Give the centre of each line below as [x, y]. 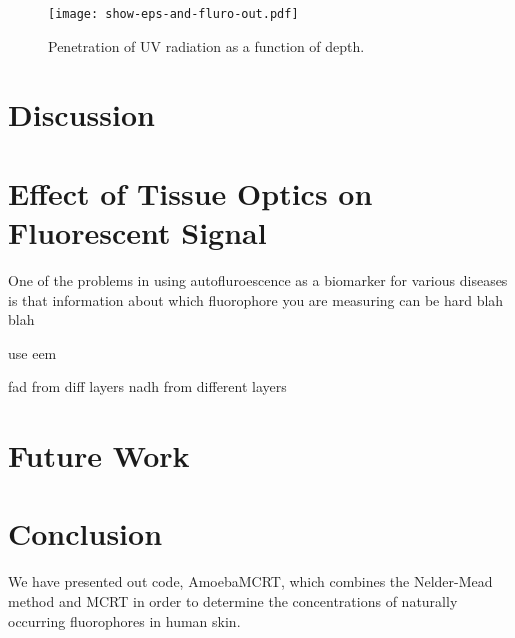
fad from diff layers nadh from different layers [147, 386]
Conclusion [85, 533]
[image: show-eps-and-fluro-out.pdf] [173, 14]
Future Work [99, 455]
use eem [32, 352]
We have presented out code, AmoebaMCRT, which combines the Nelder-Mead [250, 581]
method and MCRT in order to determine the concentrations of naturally [233, 601]
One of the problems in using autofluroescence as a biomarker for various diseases [258, 279]
